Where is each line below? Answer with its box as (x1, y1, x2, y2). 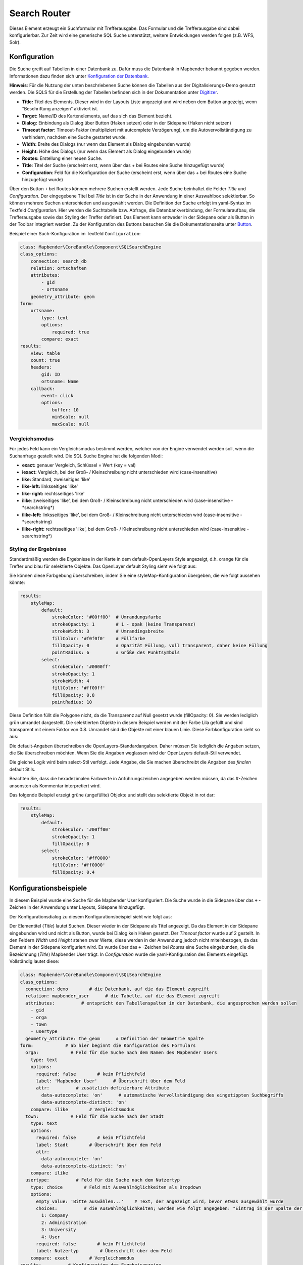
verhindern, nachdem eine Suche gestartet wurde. (22, 134, 127, 140)
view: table (30, 350, 61, 356)
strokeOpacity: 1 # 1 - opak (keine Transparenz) (52, 621, 196, 627)
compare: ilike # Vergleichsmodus (30, 1106, 135, 1112)
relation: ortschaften (30, 265, 87, 271)
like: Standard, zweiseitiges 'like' (22, 476, 91, 482)
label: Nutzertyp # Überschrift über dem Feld (36, 1248, 172, 1254)
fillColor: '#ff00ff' (52, 685, 106, 691)
